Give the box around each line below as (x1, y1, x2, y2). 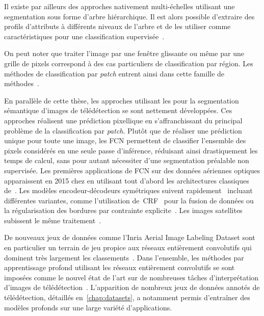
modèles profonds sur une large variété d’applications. (4, 302, 172, 312)
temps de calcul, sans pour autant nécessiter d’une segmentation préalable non (4, 155, 249, 166)
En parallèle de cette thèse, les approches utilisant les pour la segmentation (4, 95, 239, 106)
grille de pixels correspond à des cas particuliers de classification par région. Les (4, 58, 253, 68)
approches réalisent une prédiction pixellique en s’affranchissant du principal (4, 115, 243, 125)
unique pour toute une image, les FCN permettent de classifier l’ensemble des (4, 135, 246, 146)
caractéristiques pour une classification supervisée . (4, 31, 165, 41)
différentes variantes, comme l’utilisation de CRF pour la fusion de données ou (4, 195, 254, 205)
